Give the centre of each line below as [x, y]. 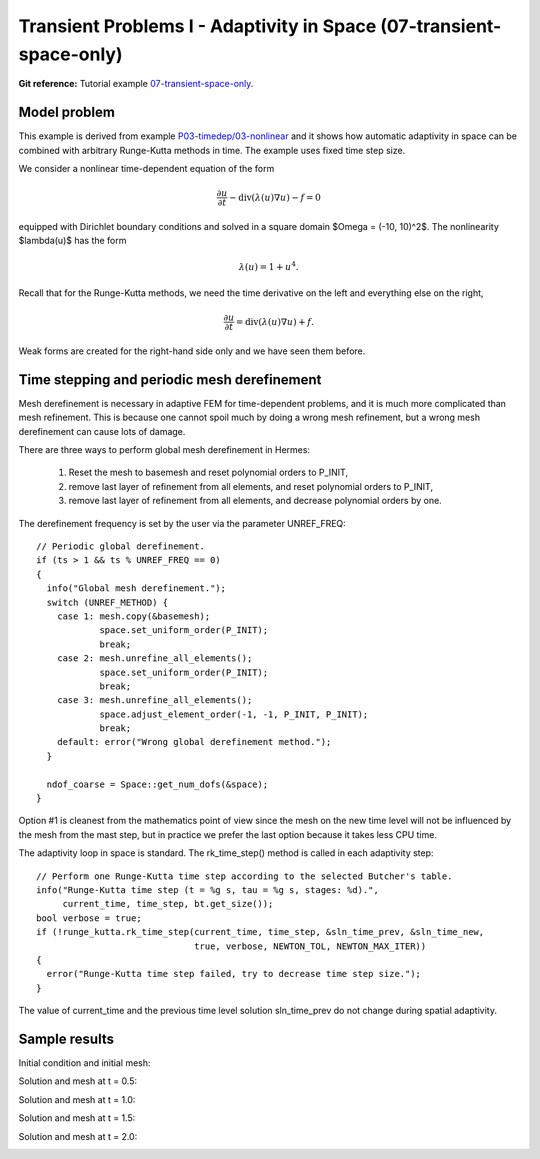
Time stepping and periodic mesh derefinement [170, 379]
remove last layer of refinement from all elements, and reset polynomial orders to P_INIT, [251, 486]
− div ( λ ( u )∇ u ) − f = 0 [275, 197]
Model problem [66, 112]
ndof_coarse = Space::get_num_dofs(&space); [157, 784]
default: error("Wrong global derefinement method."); [194, 742]
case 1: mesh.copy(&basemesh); [133, 616]
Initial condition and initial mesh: [84, 1063]
